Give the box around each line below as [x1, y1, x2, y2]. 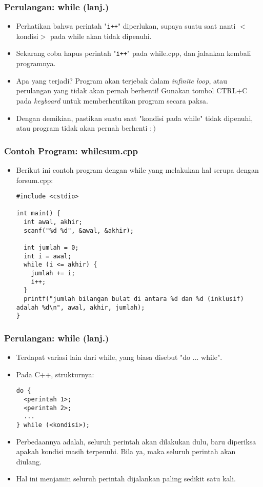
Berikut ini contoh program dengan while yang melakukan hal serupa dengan [16, 164, 259, 175]
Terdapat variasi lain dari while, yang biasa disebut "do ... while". [16, 352, 222, 362]
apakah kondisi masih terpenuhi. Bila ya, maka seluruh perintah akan [16, 446, 236, 457]
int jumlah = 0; [24, 244, 79, 252]
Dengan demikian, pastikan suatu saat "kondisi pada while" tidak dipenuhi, [16, 112, 253, 123]
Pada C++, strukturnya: [16, 369, 94, 379]
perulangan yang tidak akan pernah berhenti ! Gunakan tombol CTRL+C [16, 85, 248, 96]
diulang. [16, 456, 42, 466]
